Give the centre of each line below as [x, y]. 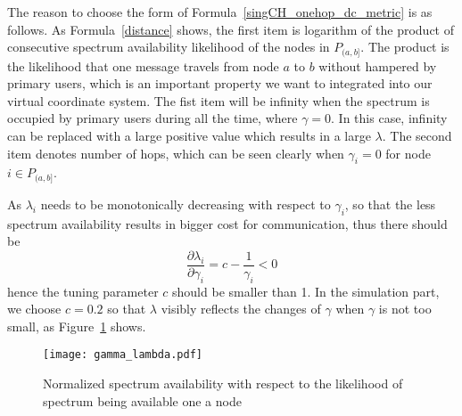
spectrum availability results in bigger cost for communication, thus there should [227, 223]
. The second [417, 136]
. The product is [405, 47]
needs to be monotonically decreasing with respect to [186, 204]
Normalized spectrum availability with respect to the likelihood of [223, 383]
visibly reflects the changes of [241, 309]
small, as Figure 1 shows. [77, 326]
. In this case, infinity [389, 118]
